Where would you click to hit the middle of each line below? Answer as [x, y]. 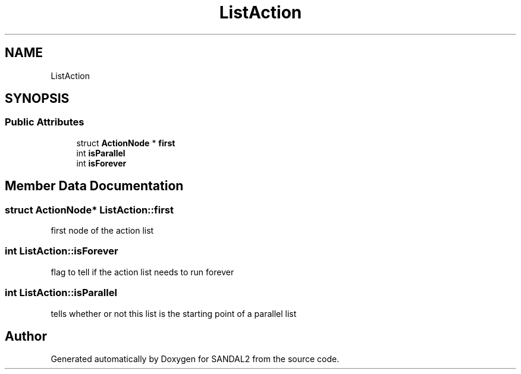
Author [26, 336]
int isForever [101, 163]
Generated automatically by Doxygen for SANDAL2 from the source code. [195, 359]
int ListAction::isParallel [61, 293]
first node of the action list [102, 231]
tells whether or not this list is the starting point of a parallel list [174, 313]
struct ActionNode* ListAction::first [89, 210]
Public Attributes [45, 122]
